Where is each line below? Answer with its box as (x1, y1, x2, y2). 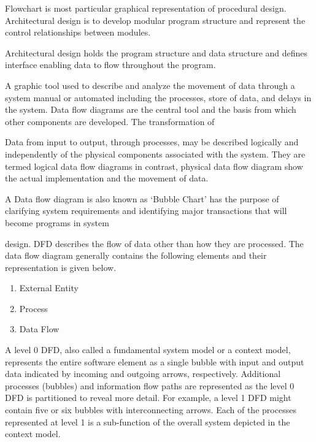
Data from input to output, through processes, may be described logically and (5, 135, 299, 148)
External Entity (19, 281, 79, 294)
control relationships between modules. (5, 26, 151, 39)
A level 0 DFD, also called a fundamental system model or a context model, (5, 343, 291, 356)
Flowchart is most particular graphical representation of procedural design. (5, 2, 287, 14)
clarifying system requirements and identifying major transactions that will (5, 204, 287, 217)
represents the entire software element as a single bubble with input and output (5, 355, 304, 368)
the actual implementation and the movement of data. (5, 172, 209, 185)
